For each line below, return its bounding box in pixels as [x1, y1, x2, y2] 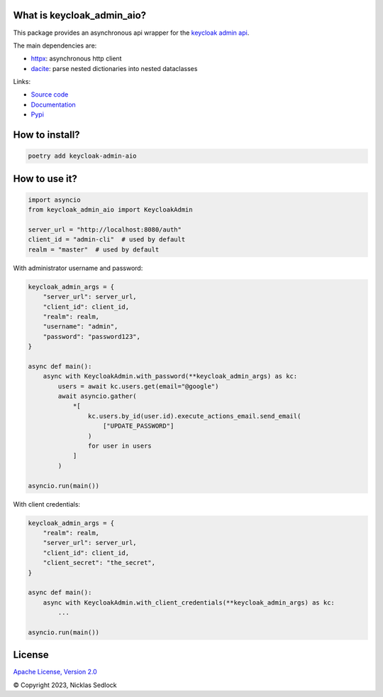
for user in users [87, 442, 152, 450]
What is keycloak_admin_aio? [13, 9, 147, 21]
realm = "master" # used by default [28, 245, 160, 254]
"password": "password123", [43, 333, 141, 340]
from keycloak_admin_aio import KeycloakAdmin [28, 206, 193, 214]
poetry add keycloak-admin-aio [28, 152, 138, 160]
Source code [30, 90, 69, 99]
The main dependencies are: [13, 41, 97, 50]
